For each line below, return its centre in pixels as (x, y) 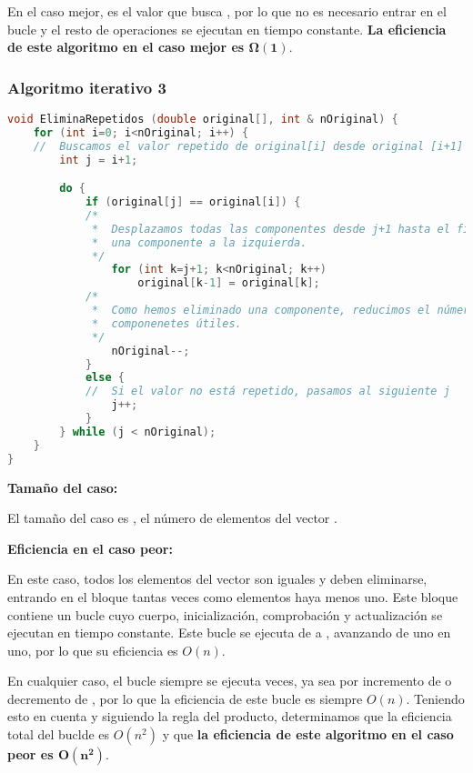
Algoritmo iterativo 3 (87, 87)
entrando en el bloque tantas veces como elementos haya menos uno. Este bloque (233, 596)
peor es (30, 754)
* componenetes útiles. (167, 323)
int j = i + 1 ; (99, 160)
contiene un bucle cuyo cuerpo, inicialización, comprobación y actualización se (225, 614)
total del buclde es (59, 734)
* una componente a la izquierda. (200, 242)
